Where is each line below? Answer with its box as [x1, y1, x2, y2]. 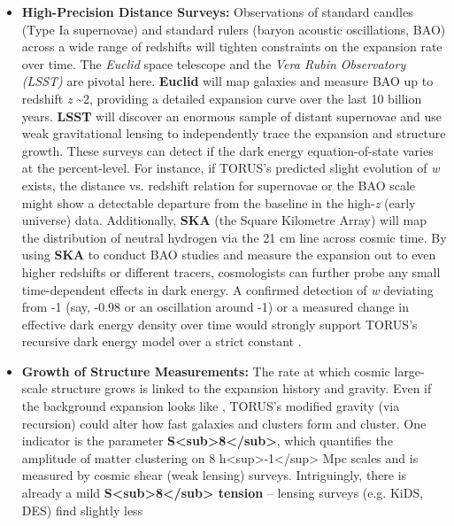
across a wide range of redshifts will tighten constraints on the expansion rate [21, 37, 442, 56]
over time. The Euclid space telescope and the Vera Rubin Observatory [21, 54, 406, 73]
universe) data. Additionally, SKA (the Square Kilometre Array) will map [21, 211, 427, 229]
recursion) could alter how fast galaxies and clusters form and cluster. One [21, 414, 427, 432]
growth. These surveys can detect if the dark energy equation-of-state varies [21, 141, 434, 159]
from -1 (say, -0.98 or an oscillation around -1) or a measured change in [21, 298, 409, 316]
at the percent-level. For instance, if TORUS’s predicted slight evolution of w [21, 159, 440, 177]
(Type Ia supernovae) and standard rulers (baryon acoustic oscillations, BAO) [21, 19, 446, 38]
